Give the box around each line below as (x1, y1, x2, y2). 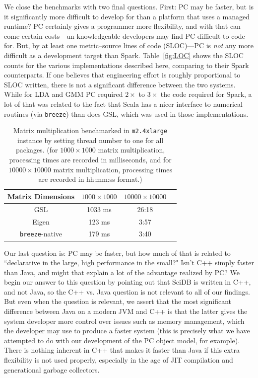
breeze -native (20, 228, 62, 239)
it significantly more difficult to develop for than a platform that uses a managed (4, 11, 250, 21)
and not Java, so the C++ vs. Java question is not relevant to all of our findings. (4, 286, 250, 297)
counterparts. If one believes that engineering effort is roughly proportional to (4, 70, 241, 80)
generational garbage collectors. (4, 364, 100, 375)
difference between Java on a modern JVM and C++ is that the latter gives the (4, 306, 248, 316)
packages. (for (16, 145, 58, 155)
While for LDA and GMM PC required (4, 89, 123, 99)
